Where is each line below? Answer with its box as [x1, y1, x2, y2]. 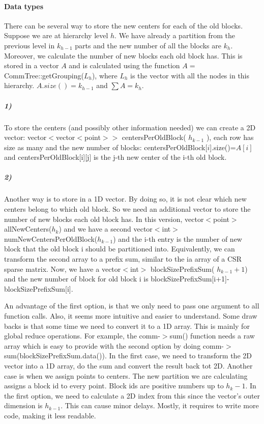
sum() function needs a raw [169, 330, 255, 341]
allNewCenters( [4, 223, 52, 234]
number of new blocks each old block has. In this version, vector [4, 213, 204, 224]
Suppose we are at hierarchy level [4, 30, 108, 41]
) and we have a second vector [58, 223, 153, 234]
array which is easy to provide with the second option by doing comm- [4, 340, 224, 351]
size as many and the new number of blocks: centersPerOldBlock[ [4, 142, 208, 152]
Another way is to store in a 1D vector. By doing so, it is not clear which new [4, 193, 247, 204]
